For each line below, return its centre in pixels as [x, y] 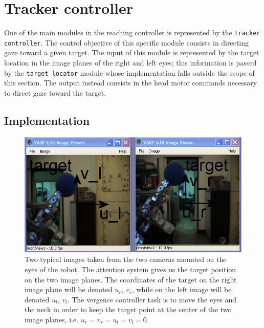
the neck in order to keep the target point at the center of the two [128, 309]
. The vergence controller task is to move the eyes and [152, 299]
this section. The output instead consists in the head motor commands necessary [131, 83]
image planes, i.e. [52, 319]
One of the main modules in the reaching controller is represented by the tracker [132, 32]
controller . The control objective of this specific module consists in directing [127, 42]
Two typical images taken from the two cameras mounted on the [126, 259]
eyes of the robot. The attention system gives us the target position [130, 269]
